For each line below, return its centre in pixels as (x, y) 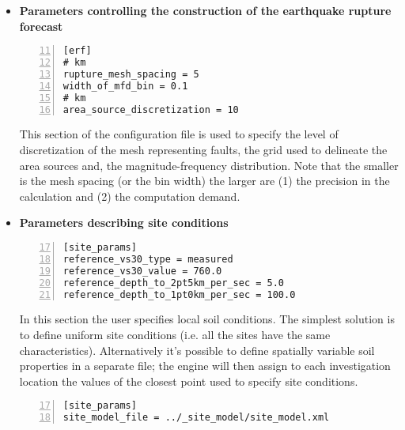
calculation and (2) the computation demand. (130, 196)
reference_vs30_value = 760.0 (142, 271)
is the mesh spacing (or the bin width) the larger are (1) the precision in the (204, 181)
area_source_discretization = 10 (151, 109)
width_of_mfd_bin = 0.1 (125, 86)
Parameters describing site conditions (124, 223)
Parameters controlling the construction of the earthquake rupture (205, 10)
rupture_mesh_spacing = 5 (131, 74)
